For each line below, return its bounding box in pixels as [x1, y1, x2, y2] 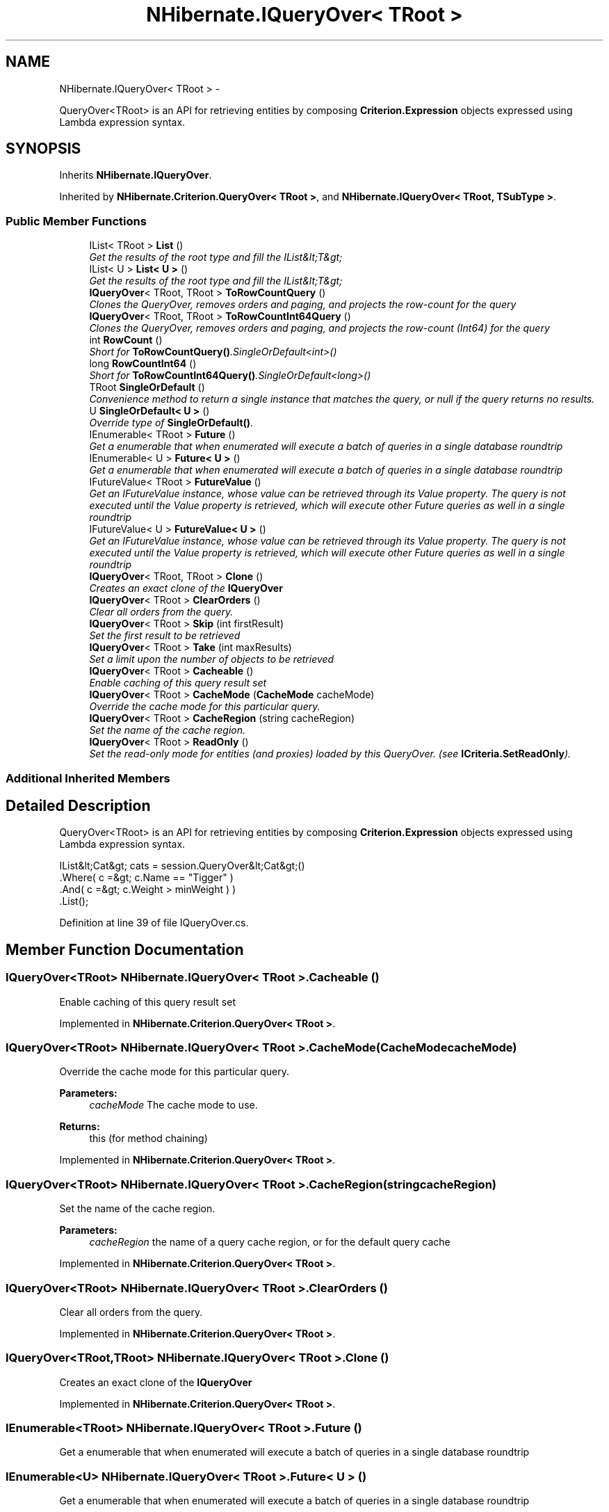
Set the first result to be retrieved [89, 629, 241, 642]
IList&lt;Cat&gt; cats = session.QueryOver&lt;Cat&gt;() [59, 860, 305, 872]
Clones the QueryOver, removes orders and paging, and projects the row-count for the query [89, 298, 517, 311]
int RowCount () [89, 334, 163, 346]
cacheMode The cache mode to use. [89, 1099, 258, 1111]
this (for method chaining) [89, 1132, 208, 1145]
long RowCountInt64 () [89, 357, 197, 370]
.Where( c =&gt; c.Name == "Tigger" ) [59, 871, 234, 884]
